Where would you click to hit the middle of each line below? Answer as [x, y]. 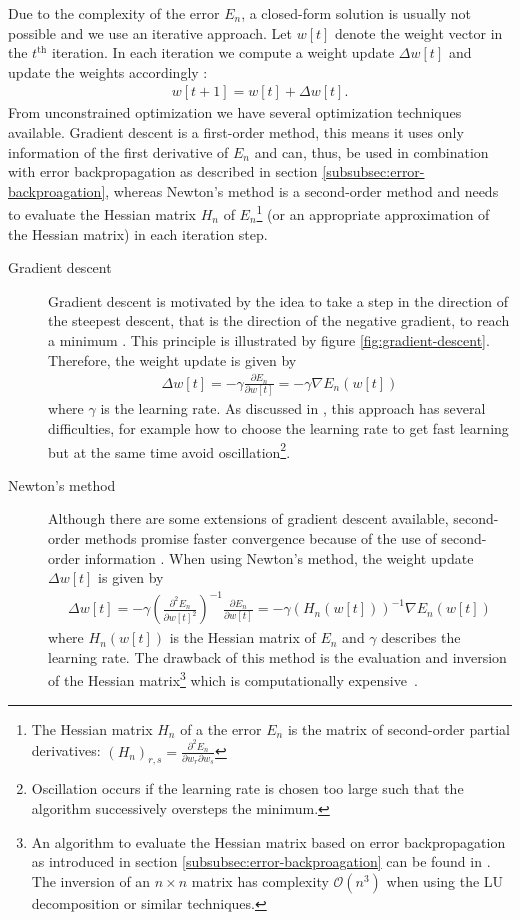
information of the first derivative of [118, 151]
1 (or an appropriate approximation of [373, 213]
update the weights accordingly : [108, 71]
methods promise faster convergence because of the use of [260, 537]
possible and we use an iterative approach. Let [150, 32]
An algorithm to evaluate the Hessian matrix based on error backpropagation [268, 841]
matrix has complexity [260, 880]
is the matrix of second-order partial [398, 728]
